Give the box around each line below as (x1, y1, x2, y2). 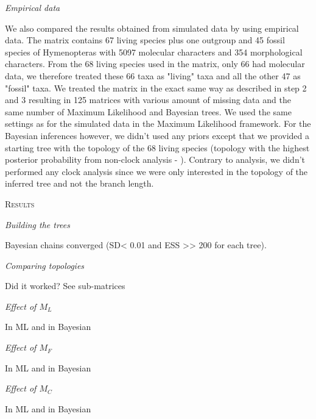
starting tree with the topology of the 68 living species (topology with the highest (5, 141, 310, 154)
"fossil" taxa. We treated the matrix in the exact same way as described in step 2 (5, 81, 307, 94)
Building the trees (5, 218, 71, 231)
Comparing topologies (5, 259, 85, 271)
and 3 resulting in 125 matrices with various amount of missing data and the (5, 93, 291, 106)
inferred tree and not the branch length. (5, 177, 154, 190)
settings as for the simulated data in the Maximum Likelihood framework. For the (5, 117, 311, 130)
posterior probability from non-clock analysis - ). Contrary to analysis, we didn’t (5, 153, 306, 166)
